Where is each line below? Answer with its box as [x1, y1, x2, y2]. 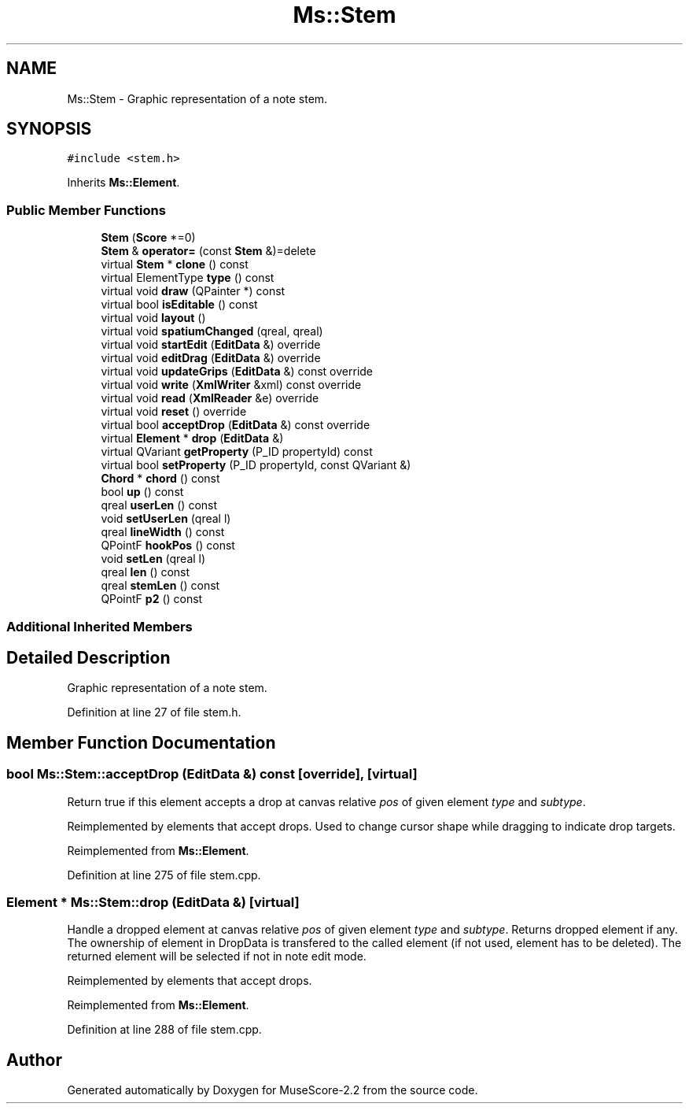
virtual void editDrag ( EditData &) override [101, 351, 321, 365]
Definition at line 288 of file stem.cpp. [67, 1023, 262, 1037]
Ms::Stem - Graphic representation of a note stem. [67, 91, 328, 105]
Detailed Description [6, 647, 171, 668]
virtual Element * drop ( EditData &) [101, 431, 284, 446]
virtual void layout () [101, 311, 206, 325]
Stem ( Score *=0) [101, 231, 196, 245]
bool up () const [101, 485, 184, 499]
